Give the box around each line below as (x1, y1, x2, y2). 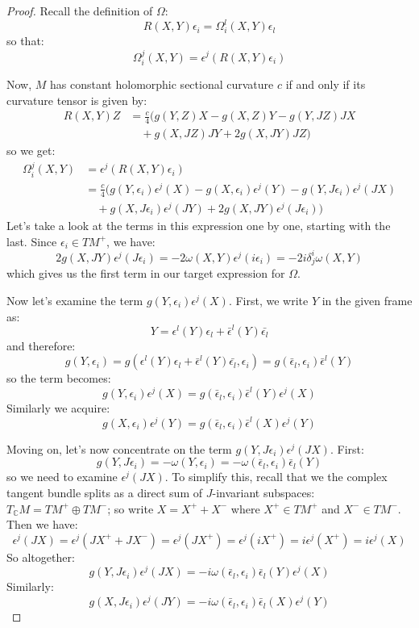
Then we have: (6, 516, 78, 533)
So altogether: (6, 548, 75, 565)
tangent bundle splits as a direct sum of (6, 484, 203, 500)
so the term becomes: (6, 370, 111, 387)
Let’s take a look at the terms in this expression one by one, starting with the (6, 216, 391, 233)
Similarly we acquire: (6, 400, 110, 417)
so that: (6, 32, 44, 49)
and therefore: (6, 337, 76, 354)
